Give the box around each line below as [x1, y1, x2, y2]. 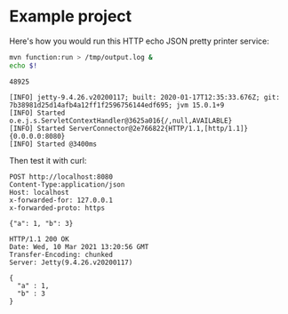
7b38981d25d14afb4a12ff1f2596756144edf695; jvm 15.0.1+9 [9, 101, 225, 109]
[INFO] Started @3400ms [9, 140, 98, 149]
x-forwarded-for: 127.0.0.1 [9, 196, 114, 205]
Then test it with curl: [9, 155, 87, 165]
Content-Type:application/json [9, 180, 125, 189]
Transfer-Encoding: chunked [9, 250, 114, 259]
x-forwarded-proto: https [9, 203, 105, 213]
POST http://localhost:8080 [9, 172, 114, 181]
